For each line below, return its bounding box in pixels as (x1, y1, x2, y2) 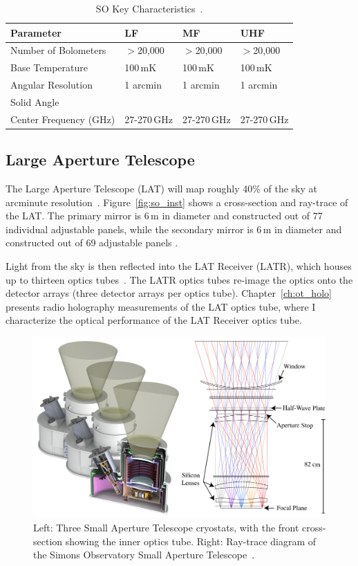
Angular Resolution (10, 77, 93, 92)
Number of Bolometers (10, 43, 106, 57)
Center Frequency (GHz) (10, 111, 115, 126)
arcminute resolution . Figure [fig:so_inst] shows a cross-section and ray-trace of (6, 194, 348, 209)
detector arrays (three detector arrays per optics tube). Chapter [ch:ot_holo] (6, 286, 332, 300)
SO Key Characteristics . (95, 1, 203, 15)
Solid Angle (10, 94, 59, 109)
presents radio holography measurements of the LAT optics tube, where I (6, 299, 316, 313)
